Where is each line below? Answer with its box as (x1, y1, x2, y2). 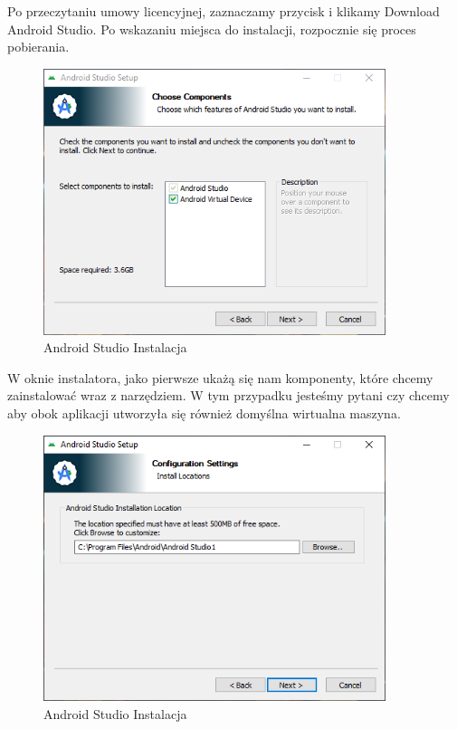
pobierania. (7, 37, 70, 56)
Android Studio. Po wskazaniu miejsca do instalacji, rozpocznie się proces (7, 19, 416, 38)
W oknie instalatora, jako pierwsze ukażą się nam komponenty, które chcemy (7, 368, 433, 387)
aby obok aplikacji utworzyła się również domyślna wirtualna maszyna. (7, 404, 401, 423)
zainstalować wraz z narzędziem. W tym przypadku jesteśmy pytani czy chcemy (7, 386, 450, 405)
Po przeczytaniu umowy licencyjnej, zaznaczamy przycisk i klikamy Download (7, 2, 440, 20)
